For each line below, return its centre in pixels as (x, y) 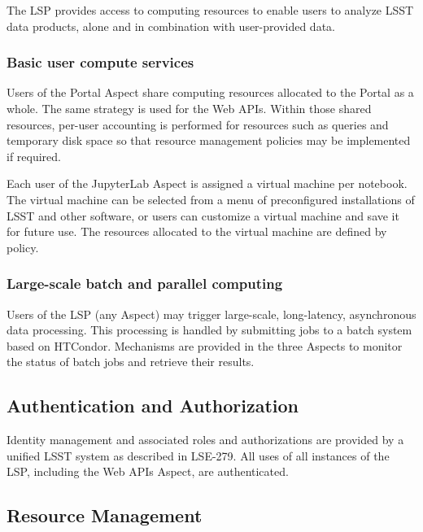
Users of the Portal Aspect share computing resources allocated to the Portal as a (210, 92)
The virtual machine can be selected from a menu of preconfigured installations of (211, 199)
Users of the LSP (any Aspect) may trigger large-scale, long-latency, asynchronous (211, 314)
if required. (34, 156)
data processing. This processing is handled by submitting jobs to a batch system (209, 330)
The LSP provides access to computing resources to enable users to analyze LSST (210, 10)
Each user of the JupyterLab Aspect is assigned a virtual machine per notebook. (207, 183)
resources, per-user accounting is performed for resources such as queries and (198, 124)
